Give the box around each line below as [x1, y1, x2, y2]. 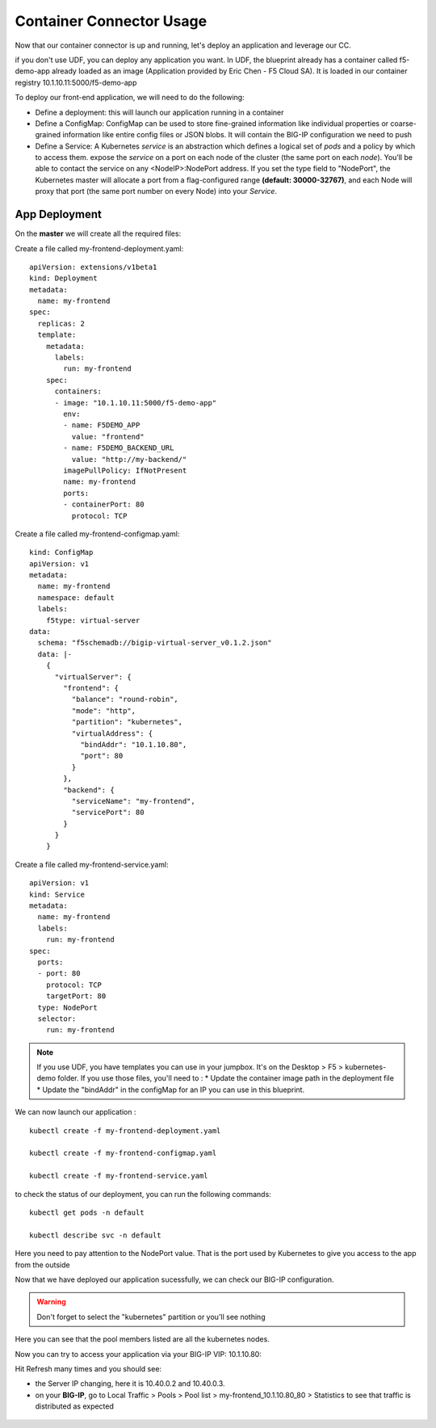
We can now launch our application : [15, 1107, 136, 1117]
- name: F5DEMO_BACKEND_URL [63, 443, 174, 452]
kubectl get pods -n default [29, 1208, 145, 1217]
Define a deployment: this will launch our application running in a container [35, 107, 284, 117]
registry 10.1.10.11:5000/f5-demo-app [15, 78, 137, 87]
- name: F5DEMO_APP [63, 421, 140, 430]
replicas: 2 [37, 319, 85, 328]
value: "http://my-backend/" [71, 455, 187, 464]
